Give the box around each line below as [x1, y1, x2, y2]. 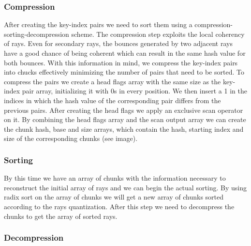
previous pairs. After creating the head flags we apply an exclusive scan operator [4, 105, 243, 115]
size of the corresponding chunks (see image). [4, 133, 138, 143]
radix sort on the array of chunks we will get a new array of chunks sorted [4, 192, 224, 202]
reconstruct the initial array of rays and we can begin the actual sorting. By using [4, 182, 247, 192]
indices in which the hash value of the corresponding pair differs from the [4, 95, 221, 105]
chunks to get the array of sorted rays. [4, 211, 118, 221]
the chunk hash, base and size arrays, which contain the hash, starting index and [4, 123, 244, 134]
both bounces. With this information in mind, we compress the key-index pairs [4, 57, 238, 67]
